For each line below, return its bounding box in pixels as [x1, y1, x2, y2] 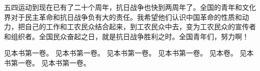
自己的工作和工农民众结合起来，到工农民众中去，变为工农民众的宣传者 [24, 21, 256, 32]
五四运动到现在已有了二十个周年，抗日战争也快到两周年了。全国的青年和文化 [4, 2, 256, 12]
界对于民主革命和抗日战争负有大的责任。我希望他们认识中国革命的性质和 [4, 11, 242, 22]
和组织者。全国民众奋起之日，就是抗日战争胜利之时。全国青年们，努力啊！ [4, 31, 249, 41]
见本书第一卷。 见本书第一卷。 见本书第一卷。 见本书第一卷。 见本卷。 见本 [4, 48, 254, 58]
